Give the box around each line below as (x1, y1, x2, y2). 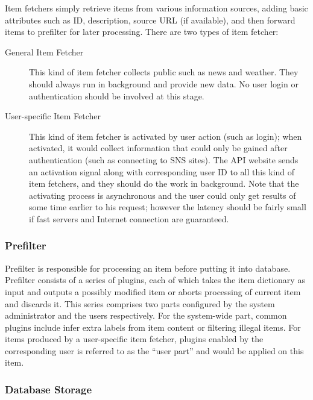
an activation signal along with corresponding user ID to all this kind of (29, 165, 295, 178)
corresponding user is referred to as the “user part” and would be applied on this (5, 344, 304, 357)
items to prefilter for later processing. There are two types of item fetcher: (5, 25, 279, 38)
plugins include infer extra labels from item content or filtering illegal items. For (5, 320, 301, 333)
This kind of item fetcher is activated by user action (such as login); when (29, 130, 302, 142)
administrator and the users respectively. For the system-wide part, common (5, 309, 287, 322)
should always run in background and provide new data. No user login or (29, 77, 299, 90)
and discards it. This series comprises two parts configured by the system (5, 297, 275, 310)
